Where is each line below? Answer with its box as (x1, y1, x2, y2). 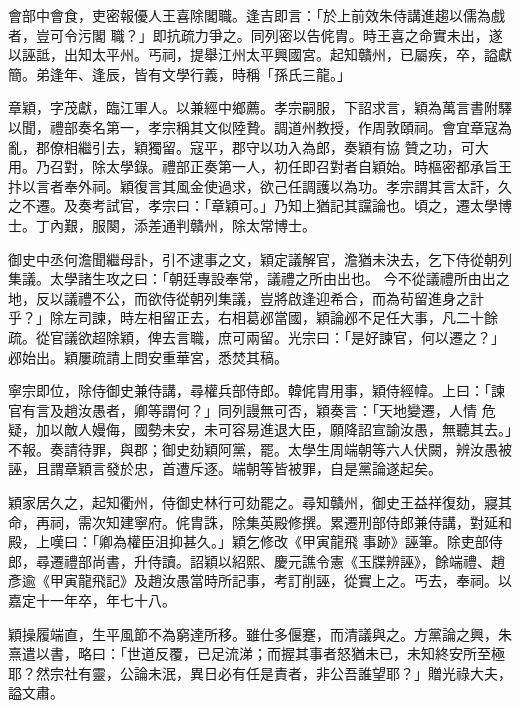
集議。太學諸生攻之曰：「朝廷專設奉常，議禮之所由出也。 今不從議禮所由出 (8, 268, 496, 289)
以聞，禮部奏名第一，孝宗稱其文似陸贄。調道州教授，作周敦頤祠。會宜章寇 (8, 116, 498, 137)
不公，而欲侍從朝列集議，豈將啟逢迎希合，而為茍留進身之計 (91, 287, 484, 308)
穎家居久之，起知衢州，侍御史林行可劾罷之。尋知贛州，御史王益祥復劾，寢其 (8, 492, 512, 513)
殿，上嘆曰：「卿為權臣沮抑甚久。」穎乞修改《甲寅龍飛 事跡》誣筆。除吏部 (8, 531, 489, 552)
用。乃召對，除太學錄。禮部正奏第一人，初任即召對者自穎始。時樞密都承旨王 (8, 156, 512, 177)
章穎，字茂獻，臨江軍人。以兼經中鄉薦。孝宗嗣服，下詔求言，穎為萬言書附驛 (8, 97, 512, 118)
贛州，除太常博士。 (189, 214, 316, 235)
